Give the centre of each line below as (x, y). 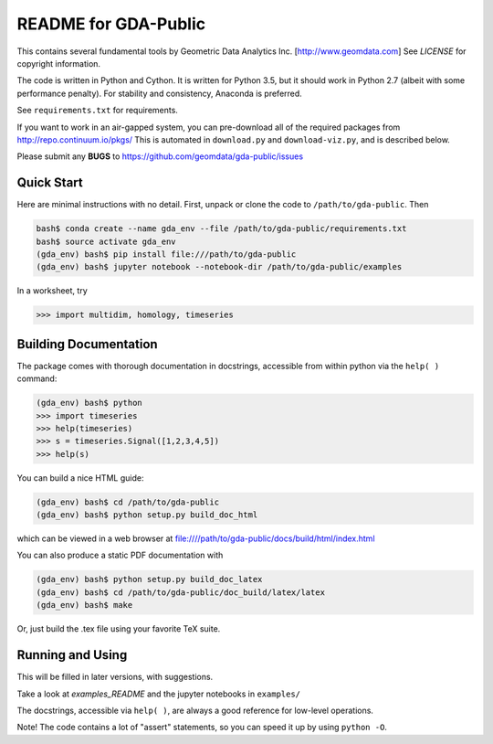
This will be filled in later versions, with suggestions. (115, 677)
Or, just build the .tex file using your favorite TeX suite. (119, 629)
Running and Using (72, 655)
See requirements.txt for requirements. (97, 111)
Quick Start (50, 183)
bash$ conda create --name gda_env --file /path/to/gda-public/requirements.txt (221, 229)
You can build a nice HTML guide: (80, 478)
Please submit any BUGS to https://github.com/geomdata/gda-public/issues (160, 156)
